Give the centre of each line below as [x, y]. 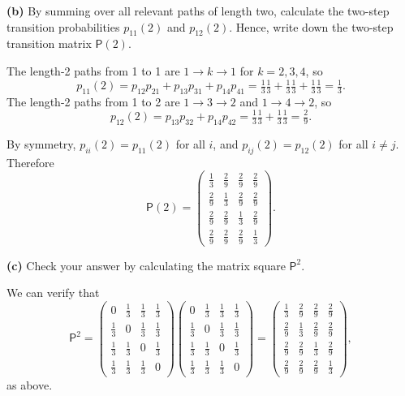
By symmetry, [41, 143]
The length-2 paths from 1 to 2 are [93, 101]
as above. [30, 384]
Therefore [30, 162]
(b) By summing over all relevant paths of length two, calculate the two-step [198, 11]
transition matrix [49, 43]
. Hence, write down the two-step [311, 26]
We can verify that [53, 293]
